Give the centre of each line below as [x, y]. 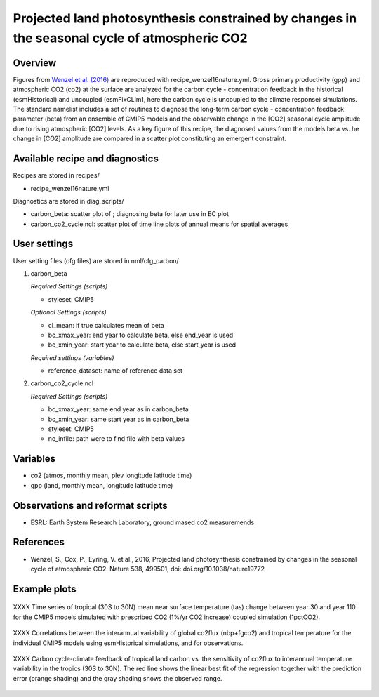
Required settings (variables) [73, 357]
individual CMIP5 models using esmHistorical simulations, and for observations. [128, 643]
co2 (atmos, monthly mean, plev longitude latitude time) [111, 476]
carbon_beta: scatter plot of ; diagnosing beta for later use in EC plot [130, 214]
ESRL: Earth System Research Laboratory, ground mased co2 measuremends [142, 522]
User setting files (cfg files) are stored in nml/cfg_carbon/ [96, 260]
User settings [43, 244]
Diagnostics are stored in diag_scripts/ [68, 201]
